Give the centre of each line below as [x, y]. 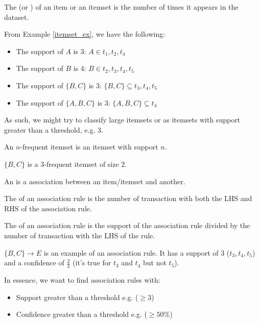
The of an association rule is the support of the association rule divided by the [127, 225]
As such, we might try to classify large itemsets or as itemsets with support [122, 120]
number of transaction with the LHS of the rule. [80, 235]
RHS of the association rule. [48, 208]
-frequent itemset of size [81, 164]
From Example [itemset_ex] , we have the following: [85, 34]
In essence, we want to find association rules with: [82, 279]
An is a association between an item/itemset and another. [95, 181]
